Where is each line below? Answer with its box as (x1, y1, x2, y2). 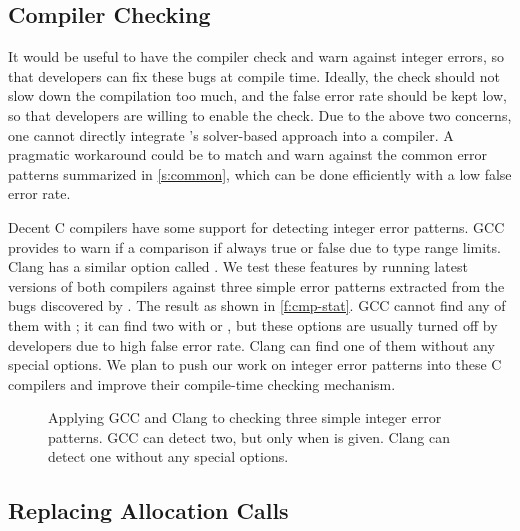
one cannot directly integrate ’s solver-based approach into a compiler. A (8, 124, 454, 145)
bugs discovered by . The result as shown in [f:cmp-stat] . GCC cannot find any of (8, 295, 506, 316)
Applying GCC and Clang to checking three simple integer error (48, 407, 442, 428)
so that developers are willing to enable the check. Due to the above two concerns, (8, 104, 512, 125)
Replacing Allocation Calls (8, 495, 289, 526)
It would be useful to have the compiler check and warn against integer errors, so (8, 46, 504, 67)
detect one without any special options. (48, 446, 289, 467)
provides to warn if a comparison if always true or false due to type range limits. (8, 236, 501, 257)
